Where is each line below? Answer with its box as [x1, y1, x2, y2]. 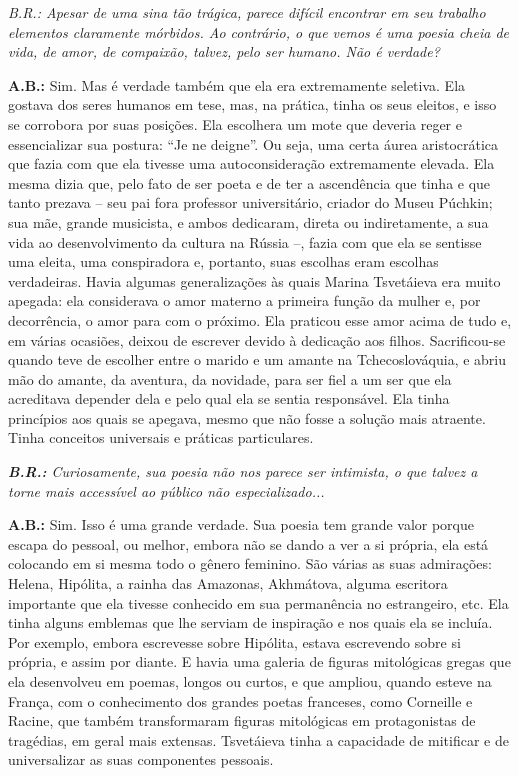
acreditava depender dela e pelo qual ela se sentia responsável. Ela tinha [8, 388, 450, 409]
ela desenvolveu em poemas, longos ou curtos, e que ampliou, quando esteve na [8, 671, 492, 691]
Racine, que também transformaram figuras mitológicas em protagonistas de [8, 710, 476, 731]
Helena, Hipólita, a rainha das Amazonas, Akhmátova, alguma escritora [8, 573, 448, 594]
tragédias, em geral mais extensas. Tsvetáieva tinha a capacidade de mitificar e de [8, 729, 509, 750]
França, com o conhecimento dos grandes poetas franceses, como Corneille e [8, 690, 473, 711]
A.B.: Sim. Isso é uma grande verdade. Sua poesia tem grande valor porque [8, 514, 475, 535]
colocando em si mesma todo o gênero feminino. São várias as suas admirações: [8, 553, 492, 574]
